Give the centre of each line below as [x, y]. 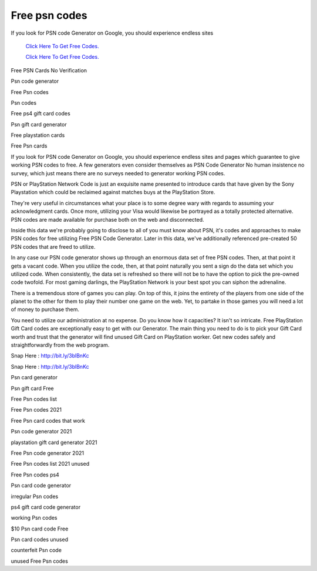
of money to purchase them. [45, 309]
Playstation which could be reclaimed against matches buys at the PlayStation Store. [113, 192]
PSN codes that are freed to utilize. [53, 246]
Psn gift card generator [39, 124]
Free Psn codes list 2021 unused [50, 464]
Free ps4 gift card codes [41, 113]
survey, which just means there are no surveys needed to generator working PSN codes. [118, 173]
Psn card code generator [41, 486]
